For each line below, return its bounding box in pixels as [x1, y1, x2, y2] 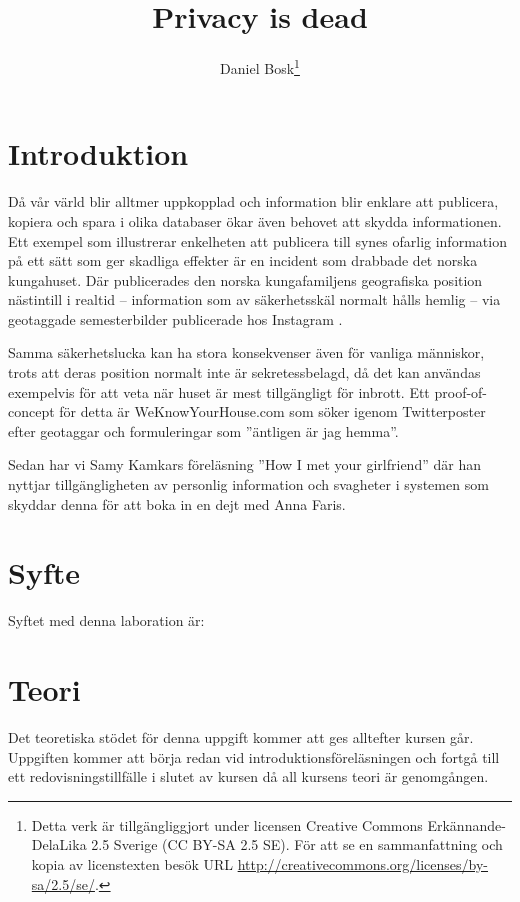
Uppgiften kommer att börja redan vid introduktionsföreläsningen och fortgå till [8, 746, 500, 767]
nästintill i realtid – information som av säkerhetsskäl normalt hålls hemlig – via [8, 289, 501, 310]
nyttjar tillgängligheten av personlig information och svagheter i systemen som [8, 474, 489, 495]
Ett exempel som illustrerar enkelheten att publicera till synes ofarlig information [8, 230, 507, 251]
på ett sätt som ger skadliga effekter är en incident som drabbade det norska [8, 250, 478, 271]
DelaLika [31, 834, 87, 855]
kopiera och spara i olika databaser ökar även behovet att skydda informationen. [8, 210, 502, 231]
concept [8, 401, 55, 422]
